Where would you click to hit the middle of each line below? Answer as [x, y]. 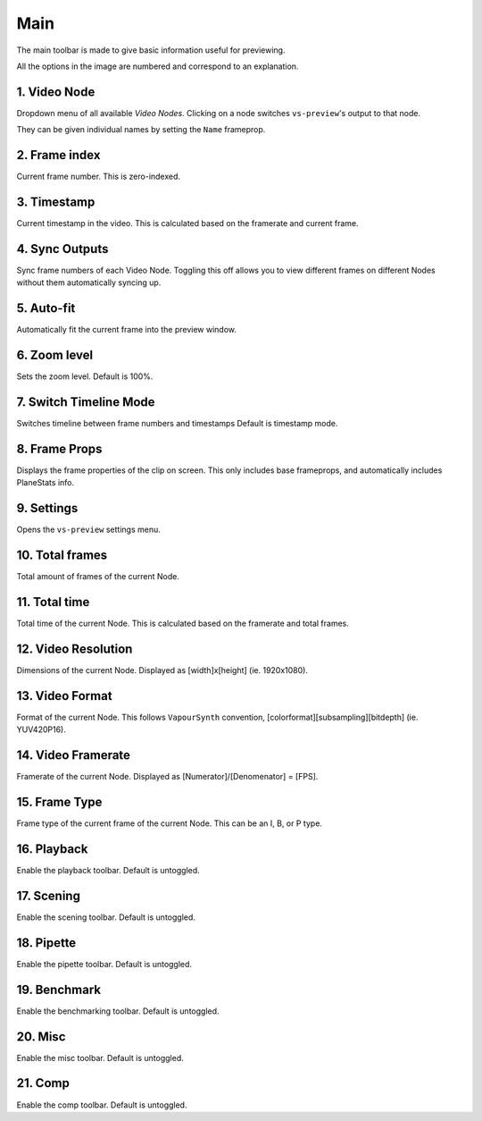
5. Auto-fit [46, 308]
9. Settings [47, 508]
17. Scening [48, 895]
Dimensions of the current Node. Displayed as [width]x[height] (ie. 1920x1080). [162, 670]
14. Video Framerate [74, 755]
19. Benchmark [59, 989]
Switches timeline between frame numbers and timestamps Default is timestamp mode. [177, 424]
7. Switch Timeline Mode [86, 402]
